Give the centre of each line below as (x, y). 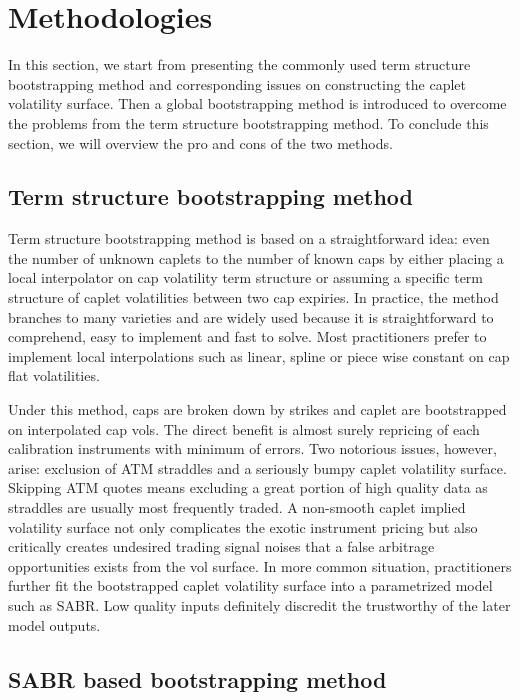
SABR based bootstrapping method (197, 678)
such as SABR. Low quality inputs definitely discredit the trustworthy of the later (259, 604)
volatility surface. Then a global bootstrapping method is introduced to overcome (257, 103)
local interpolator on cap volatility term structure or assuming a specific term (246, 277)
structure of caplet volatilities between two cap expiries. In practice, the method (253, 297)
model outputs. (54, 624)
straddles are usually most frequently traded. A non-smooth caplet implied (237, 507)
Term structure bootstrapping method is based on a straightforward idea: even (249, 238)
